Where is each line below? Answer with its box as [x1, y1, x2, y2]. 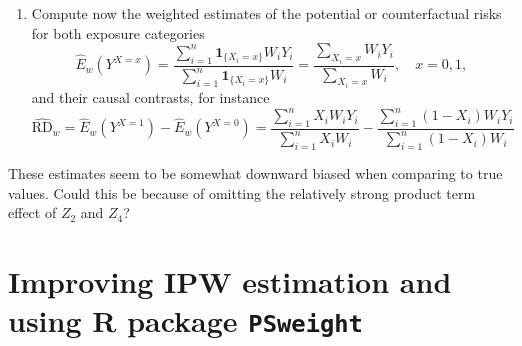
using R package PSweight [8, 300, 363, 341]
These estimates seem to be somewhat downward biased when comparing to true [8, 163, 503, 184]
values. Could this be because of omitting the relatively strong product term [8, 182, 476, 203]
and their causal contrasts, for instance [31, 87, 270, 108]
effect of [8, 202, 57, 223]
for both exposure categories [31, 22, 205, 43]
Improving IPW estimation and [8, 261, 452, 302]
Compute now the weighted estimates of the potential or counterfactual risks [31, 3, 502, 23]
